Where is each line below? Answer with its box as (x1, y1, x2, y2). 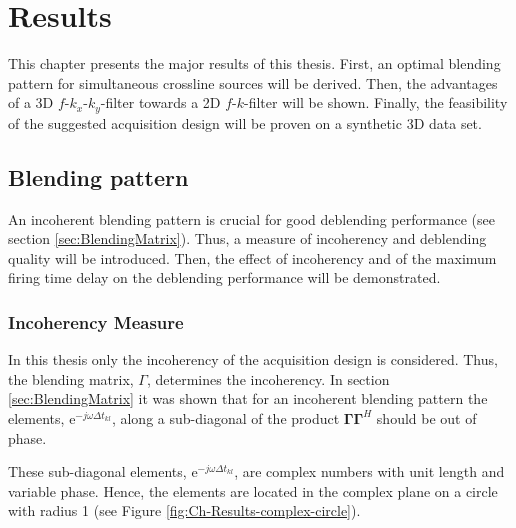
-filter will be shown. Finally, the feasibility (244, 92, 508, 113)
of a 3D (8, 92, 54, 113)
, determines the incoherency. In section (146, 368, 390, 389)
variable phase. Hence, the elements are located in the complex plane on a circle (8, 480, 498, 501)
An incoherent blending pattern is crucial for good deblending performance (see (8, 208, 495, 229)
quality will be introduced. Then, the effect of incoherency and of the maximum (8, 247, 497, 268)
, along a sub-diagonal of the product (111, 407, 340, 428)
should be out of (376, 407, 477, 428)
